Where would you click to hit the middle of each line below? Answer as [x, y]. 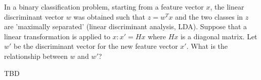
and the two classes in [209, 16]
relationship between [36, 56]
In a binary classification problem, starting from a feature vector [104, 7]
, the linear [227, 7]
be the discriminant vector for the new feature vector [96, 46]
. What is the [207, 46]
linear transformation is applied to [57, 36]
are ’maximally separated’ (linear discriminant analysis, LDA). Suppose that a [126, 26]
